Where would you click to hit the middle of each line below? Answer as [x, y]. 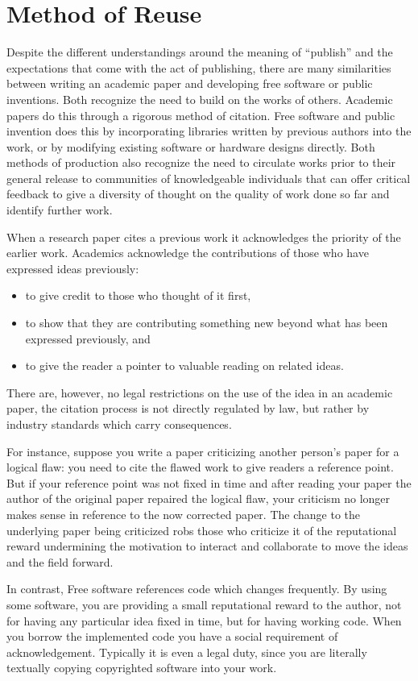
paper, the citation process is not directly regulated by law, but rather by [188, 408]
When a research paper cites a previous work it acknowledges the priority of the [204, 237]
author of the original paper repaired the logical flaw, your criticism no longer [199, 498]
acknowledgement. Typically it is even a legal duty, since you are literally [187, 652]
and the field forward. [60, 561]
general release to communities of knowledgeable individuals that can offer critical [209, 178]
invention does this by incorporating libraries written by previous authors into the [209, 131]
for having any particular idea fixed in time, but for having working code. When [204, 620]
